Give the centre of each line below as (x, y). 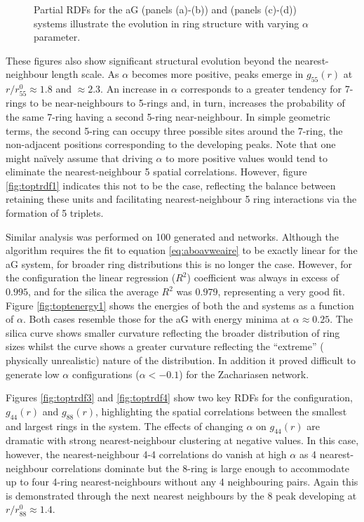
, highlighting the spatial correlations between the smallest (221, 411)
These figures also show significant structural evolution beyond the (149, 60)
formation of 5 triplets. (55, 213)
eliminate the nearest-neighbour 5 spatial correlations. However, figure (156, 172)
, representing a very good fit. (281, 292)
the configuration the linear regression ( (91, 277)
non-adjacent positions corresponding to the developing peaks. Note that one (171, 144)
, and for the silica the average (93, 292)
